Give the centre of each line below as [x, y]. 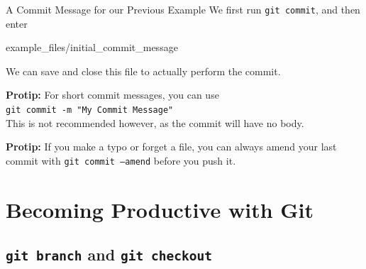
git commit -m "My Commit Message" [90, 110]
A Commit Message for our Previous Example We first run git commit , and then [183, 9]
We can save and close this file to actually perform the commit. [143, 71]
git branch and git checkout [109, 254]
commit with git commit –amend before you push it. [121, 160]
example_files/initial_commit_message [92, 47]
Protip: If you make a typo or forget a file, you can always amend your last [171, 147]
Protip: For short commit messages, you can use [112, 95]
